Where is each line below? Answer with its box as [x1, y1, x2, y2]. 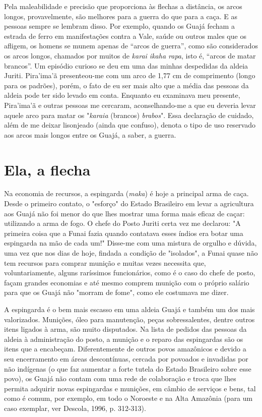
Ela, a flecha [4, 159, 91, 180]
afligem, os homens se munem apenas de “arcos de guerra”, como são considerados [4, 40, 258, 51]
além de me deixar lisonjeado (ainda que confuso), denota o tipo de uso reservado [4, 120, 255, 130]
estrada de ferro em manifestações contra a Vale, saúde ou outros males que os [4, 30, 246, 41]
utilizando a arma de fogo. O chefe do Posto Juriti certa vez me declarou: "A [4, 218, 241, 228]
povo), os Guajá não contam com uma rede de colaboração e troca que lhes [4, 373, 236, 384]
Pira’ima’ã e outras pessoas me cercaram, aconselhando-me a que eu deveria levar [4, 99, 256, 110]
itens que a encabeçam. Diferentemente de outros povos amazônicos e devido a [4, 343, 246, 354]
